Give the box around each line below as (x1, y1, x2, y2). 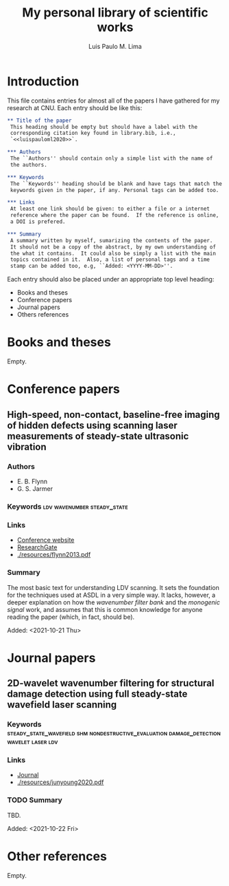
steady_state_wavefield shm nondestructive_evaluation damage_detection (7, 728, 221, 738)
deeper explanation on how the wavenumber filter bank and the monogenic (7, 598, 221, 607)
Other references (7, 848, 108, 864)
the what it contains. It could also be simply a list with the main (10, 250, 216, 257)
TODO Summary (7, 795, 63, 805)
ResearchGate (16, 543, 58, 551)
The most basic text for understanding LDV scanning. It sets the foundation (7, 583, 219, 591)
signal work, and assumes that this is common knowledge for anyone (7, 605, 203, 613)
